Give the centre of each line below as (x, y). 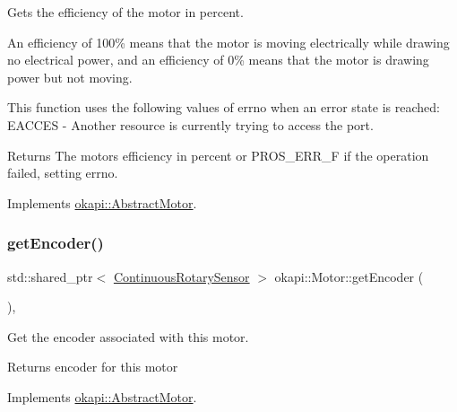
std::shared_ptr (50, 276)
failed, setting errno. (63, 173)
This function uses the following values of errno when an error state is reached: (224, 107)
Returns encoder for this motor (93, 367)
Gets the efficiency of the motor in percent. (125, 12)
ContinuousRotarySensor (181, 276)
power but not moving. (70, 77)
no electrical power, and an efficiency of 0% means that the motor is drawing (218, 60)
